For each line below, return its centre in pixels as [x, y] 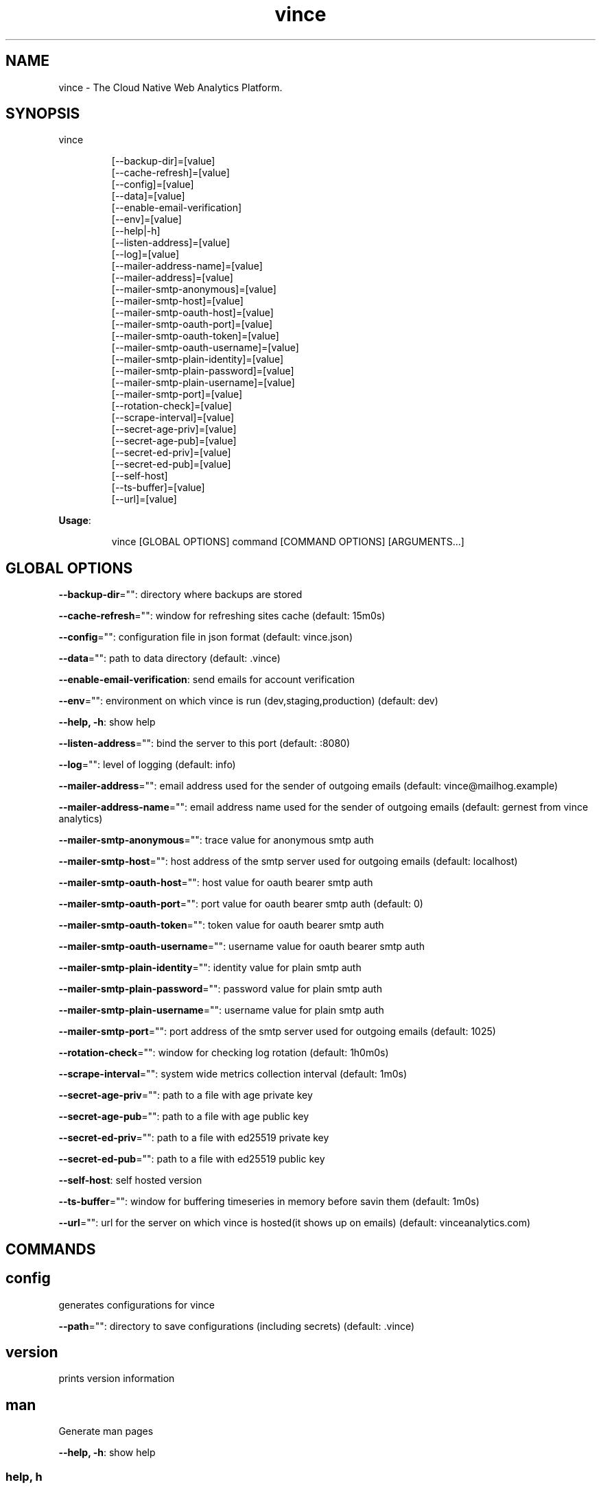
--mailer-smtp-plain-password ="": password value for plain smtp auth [220, 989]
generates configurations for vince [137, 1305]
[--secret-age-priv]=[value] [174, 429]
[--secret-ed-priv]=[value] [171, 453]
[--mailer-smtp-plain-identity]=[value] [198, 359]
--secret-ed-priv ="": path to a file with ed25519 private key [194, 1138]
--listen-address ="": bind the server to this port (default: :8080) [204, 743]
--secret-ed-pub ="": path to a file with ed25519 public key [192, 1159]
